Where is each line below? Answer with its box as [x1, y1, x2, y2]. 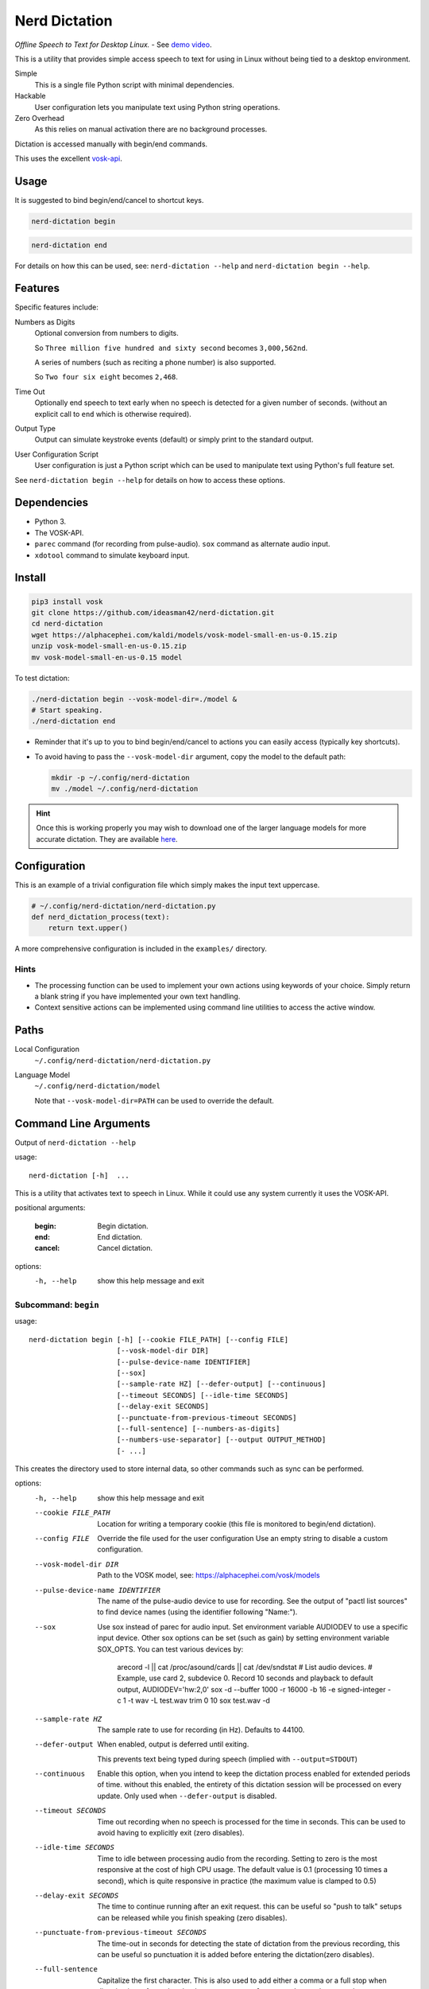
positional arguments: [14, 1203, 86, 1212]
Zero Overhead [14, 113, 65, 123]
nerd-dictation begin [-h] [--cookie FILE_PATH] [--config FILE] [29, 1335, 289, 1344]
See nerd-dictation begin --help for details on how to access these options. [14, 475, 285, 485]
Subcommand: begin [14, 1299, 99, 1310]
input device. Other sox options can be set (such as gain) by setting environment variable [97, 1633, 389, 1643]
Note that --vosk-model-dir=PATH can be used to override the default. [34, 1096, 274, 1105]
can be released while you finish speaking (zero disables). [97, 1913, 288, 1922]
